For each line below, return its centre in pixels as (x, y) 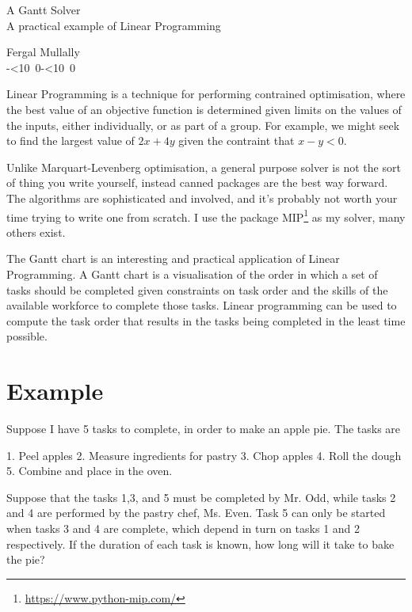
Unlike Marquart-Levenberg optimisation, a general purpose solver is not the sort (204, 167)
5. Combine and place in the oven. (90, 471)
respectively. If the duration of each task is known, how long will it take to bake (200, 544)
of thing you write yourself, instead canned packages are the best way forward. (197, 182)
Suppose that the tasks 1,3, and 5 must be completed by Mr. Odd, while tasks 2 (201, 497)
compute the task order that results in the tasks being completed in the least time (206, 320)
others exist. (36, 232)
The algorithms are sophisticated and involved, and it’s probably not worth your (202, 198)
